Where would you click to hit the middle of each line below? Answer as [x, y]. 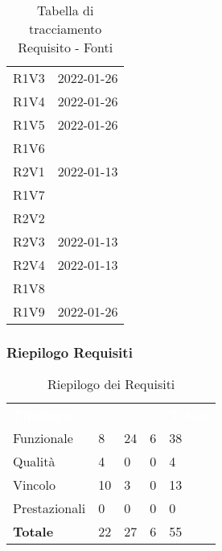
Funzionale [43, 438]
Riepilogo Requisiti [70, 352]
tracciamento [66, 29]
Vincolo [34, 485]
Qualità [34, 462]
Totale [33, 532]
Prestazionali [49, 508]
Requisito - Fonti [66, 47]
